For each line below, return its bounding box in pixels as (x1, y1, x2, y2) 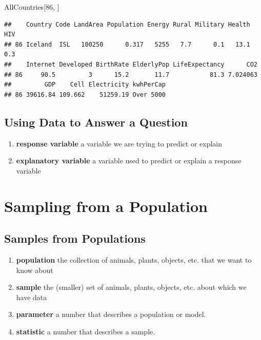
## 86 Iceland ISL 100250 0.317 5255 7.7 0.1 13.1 (4, 40, 250, 48)
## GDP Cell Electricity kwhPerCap (4, 81, 166, 89)
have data (16, 291, 47, 302)
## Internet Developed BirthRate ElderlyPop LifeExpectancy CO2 (4, 60, 257, 68)
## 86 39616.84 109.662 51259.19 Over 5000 (4, 91, 166, 98)
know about (16, 264, 53, 275)
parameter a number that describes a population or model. (16, 309, 206, 320)
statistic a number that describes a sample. (16, 326, 155, 336)
